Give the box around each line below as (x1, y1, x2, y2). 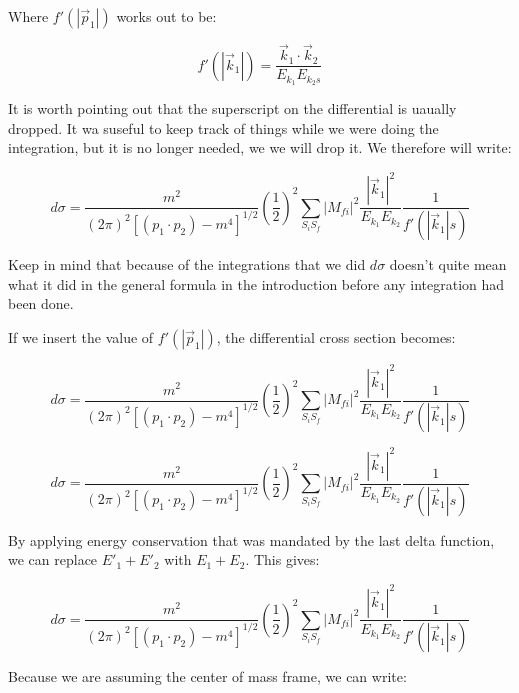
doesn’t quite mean (389, 254, 507, 275)
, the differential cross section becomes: (216, 327, 456, 348)
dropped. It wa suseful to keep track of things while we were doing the (8, 117, 439, 138)
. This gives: (245, 549, 320, 570)
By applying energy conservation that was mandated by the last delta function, (8, 529, 495, 550)
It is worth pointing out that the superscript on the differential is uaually (8, 98, 457, 119)
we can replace (8, 549, 98, 570)
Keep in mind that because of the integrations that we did (8, 254, 366, 275)
